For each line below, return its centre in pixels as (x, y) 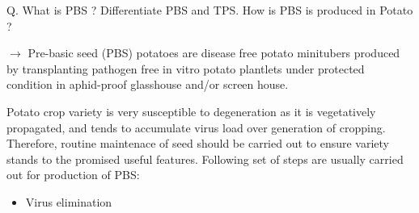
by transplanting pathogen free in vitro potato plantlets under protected (186, 68)
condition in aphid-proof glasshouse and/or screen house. (148, 84)
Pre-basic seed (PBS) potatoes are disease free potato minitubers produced (214, 53)
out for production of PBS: (73, 175)
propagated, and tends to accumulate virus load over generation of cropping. (196, 127)
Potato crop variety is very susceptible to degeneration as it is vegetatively (191, 111)
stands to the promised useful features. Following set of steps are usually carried (205, 159)
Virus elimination (69, 201)
